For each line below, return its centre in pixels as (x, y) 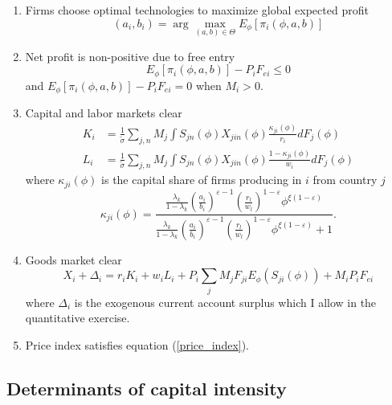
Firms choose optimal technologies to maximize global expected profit (197, 10)
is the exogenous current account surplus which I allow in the (225, 302)
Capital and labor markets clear (104, 113)
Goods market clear (73, 259)
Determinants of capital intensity (147, 388)
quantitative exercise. (78, 318)
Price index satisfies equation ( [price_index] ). (137, 344)
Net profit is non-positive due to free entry (130, 56)
